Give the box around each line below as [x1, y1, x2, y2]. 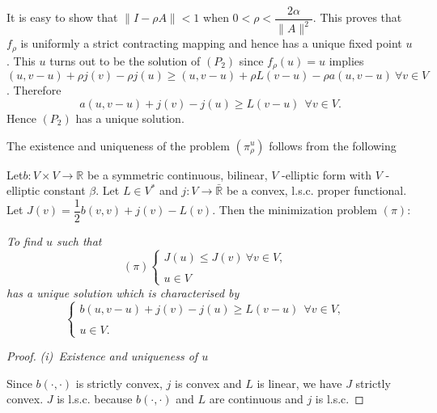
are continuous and [209, 390, 303, 407]
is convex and [174, 374, 242, 391]
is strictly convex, [75, 374, 163, 391]
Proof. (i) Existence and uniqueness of [6, 348, 198, 365]
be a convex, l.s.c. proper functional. [226, 182, 407, 199]
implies [329, 52, 364, 69]
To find [6, 232, 43, 249]
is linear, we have [257, 374, 342, 391]
